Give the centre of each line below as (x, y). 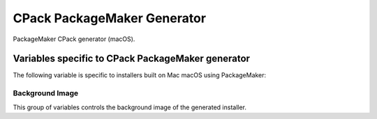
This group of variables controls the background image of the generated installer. (130, 107)
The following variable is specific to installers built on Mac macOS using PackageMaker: (140, 75)
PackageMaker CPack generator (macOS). (74, 39)
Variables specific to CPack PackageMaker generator (132, 59)
